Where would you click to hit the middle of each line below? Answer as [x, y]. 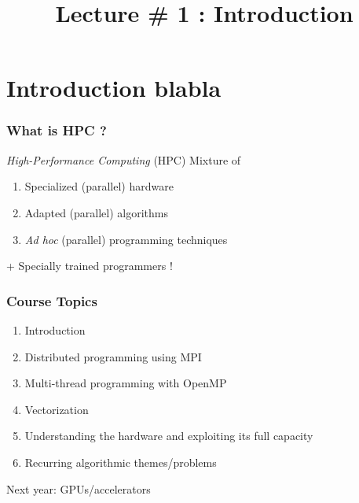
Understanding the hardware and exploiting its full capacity [169, 436]
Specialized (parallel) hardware [99, 186]
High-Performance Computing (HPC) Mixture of [124, 159]
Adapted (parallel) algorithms [96, 212]
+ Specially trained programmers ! [90, 266]
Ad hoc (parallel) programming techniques [126, 239]
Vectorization [57, 409]
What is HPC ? [57, 130]
